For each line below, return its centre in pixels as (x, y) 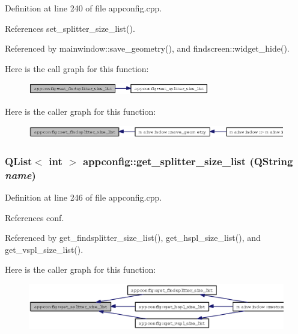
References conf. (35, 217)
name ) (20, 175)
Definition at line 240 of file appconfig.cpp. (84, 8)
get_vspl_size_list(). (44, 249)
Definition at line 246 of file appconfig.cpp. (84, 197)
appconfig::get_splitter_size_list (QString (188, 161)
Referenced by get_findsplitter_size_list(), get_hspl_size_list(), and (133, 238)
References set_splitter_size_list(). (70, 28)
